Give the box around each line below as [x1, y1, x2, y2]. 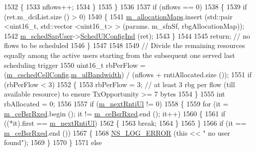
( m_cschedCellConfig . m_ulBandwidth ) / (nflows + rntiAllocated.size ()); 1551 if [4, 69, 252, 80]
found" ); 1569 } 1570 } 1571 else [4, 137, 102, 148]
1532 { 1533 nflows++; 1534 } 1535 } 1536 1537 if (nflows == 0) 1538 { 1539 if [4, 1, 247, 11]
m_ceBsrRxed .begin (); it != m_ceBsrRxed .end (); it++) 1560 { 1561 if [4, 108, 226, 118]
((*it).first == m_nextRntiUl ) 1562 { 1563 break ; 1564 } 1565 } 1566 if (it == [4, 118, 247, 128]
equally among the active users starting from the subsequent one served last [4, 50, 235, 60]
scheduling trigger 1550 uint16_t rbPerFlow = [4, 59, 146, 70]
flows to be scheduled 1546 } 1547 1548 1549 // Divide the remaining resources [4, 40, 245, 50]
